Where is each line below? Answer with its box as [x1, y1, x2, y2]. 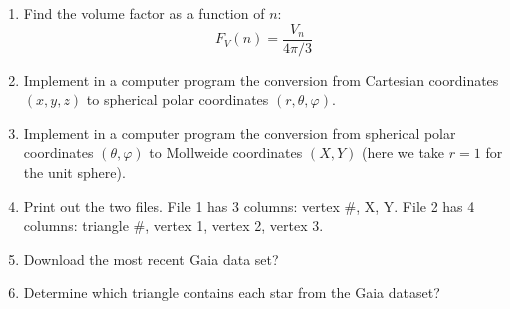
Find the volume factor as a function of [23, 3, 265, 23]
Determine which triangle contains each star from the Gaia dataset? [23, 282, 440, 303]
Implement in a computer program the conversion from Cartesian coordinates [23, 69, 499, 90]
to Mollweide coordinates [149, 142, 303, 163]
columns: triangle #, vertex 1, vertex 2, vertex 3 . [23, 215, 324, 236]
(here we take [362, 142, 445, 163]
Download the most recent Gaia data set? [23, 248, 279, 269]
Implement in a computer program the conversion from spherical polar [23, 122, 456, 143]
